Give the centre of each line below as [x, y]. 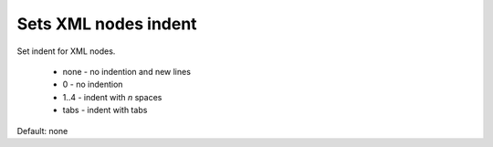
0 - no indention [93, 84]
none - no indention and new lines [127, 71]
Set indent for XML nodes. [66, 51]
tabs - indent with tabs [105, 110]
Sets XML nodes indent [107, 24]
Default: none [42, 131]
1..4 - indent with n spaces [112, 97]
